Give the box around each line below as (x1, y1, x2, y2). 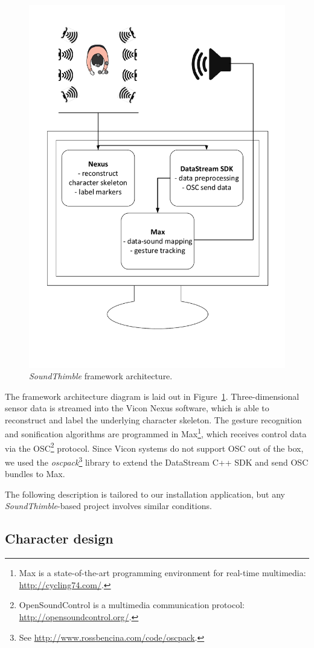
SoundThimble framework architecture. (29, 370, 173, 382)
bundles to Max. (5, 467, 65, 480)
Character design (5, 529, 114, 548)
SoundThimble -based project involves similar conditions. (5, 499, 212, 512)
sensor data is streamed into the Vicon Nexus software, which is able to (5, 402, 269, 414)
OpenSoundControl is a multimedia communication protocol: (19, 598, 245, 611)
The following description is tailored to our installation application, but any (5, 487, 285, 500)
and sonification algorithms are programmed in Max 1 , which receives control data (5, 426, 307, 440)
